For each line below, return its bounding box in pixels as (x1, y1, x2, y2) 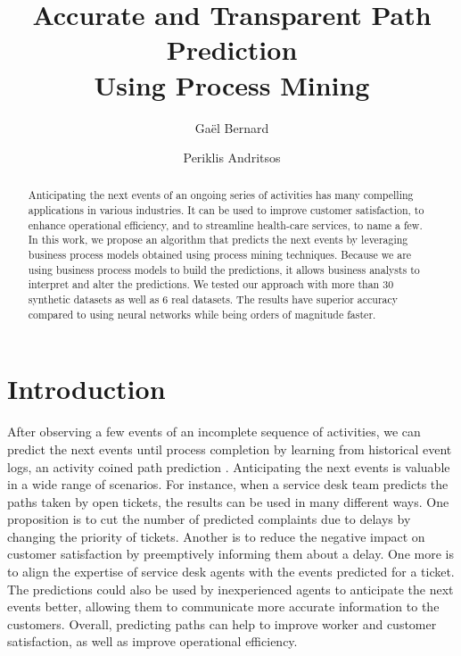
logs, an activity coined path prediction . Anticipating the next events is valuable (7, 457, 450, 476)
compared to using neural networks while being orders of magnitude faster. (28, 306, 376, 321)
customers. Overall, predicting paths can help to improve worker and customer (7, 614, 437, 633)
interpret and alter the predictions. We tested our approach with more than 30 (28, 277, 394, 292)
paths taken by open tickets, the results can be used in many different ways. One (7, 492, 449, 511)
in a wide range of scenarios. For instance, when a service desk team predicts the (7, 475, 449, 494)
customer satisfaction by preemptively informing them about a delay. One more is (7, 544, 454, 563)
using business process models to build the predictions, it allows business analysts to (28, 262, 420, 277)
